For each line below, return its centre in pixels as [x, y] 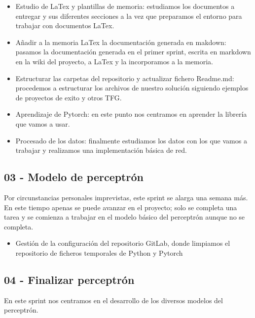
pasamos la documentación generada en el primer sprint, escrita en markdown [133, 52]
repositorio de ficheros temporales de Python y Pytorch [99, 252]
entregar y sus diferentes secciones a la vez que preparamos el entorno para [129, 16]
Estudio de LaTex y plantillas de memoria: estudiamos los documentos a [125, 6]
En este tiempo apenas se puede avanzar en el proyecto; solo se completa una [121, 207]
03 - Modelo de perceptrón [74, 177]
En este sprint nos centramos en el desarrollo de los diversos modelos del [113, 300]
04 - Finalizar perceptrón [69, 279]
